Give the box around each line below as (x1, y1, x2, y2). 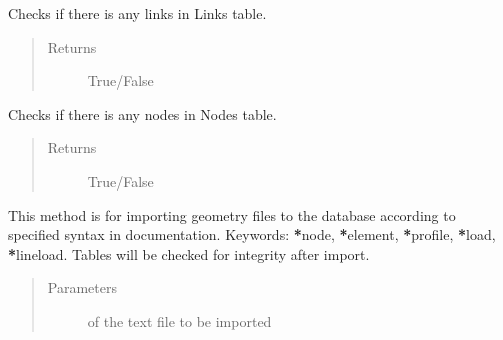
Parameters (47, 277, 117, 298)
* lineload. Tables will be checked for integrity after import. (8, 243, 370, 264)
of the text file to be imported (87, 310, 272, 331)
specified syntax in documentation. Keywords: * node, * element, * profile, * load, (8, 224, 496, 245)
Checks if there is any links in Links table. (8, 3, 267, 23)
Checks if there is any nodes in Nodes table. (8, 103, 277, 124)
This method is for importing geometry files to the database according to (8, 204, 456, 225)
